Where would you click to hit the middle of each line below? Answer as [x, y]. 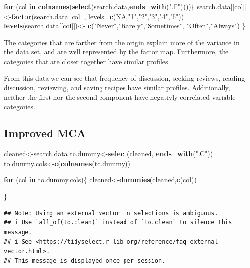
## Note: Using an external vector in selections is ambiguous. [111, 213]
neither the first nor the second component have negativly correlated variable [120, 97]
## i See [18, 242]
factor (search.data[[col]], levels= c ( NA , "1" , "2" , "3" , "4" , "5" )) [98, 16]
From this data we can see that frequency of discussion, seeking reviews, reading [125, 78]
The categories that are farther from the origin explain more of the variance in [122, 42]
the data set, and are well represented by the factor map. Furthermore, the [116, 52]
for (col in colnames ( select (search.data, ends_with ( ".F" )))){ [99, 6]
